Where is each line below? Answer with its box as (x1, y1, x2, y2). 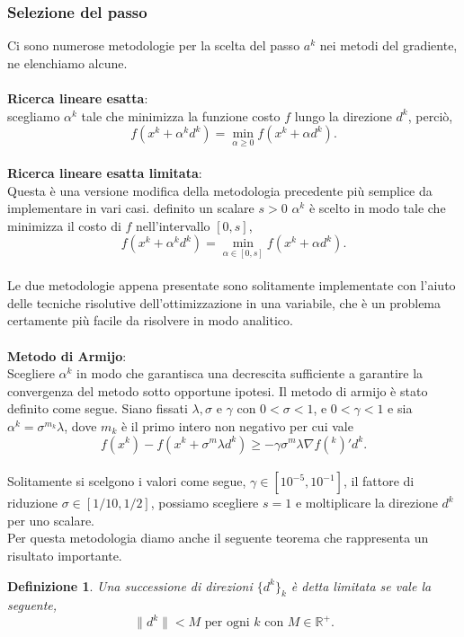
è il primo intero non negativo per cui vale (120, 416, 353, 435)
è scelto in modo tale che (308, 199, 446, 217)
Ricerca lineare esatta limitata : (7, 164, 202, 181)
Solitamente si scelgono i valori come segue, (7, 472, 246, 491)
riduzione (7, 493, 58, 512)
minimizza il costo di (7, 216, 121, 234)
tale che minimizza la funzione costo (81, 106, 281, 125)
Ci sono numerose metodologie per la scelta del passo (7, 36, 300, 55)
